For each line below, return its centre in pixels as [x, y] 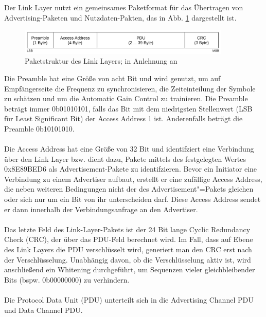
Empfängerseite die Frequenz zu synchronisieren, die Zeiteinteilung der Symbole [130, 88]
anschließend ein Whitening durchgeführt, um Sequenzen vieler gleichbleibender [130, 269]
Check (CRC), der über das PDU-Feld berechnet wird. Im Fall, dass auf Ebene [129, 239]
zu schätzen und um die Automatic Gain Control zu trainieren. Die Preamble [126, 98]
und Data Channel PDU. [43, 310]
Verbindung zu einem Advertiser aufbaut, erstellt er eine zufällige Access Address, [133, 179]
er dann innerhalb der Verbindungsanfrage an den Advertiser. [101, 209]
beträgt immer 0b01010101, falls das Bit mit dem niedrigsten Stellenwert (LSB [128, 108]
